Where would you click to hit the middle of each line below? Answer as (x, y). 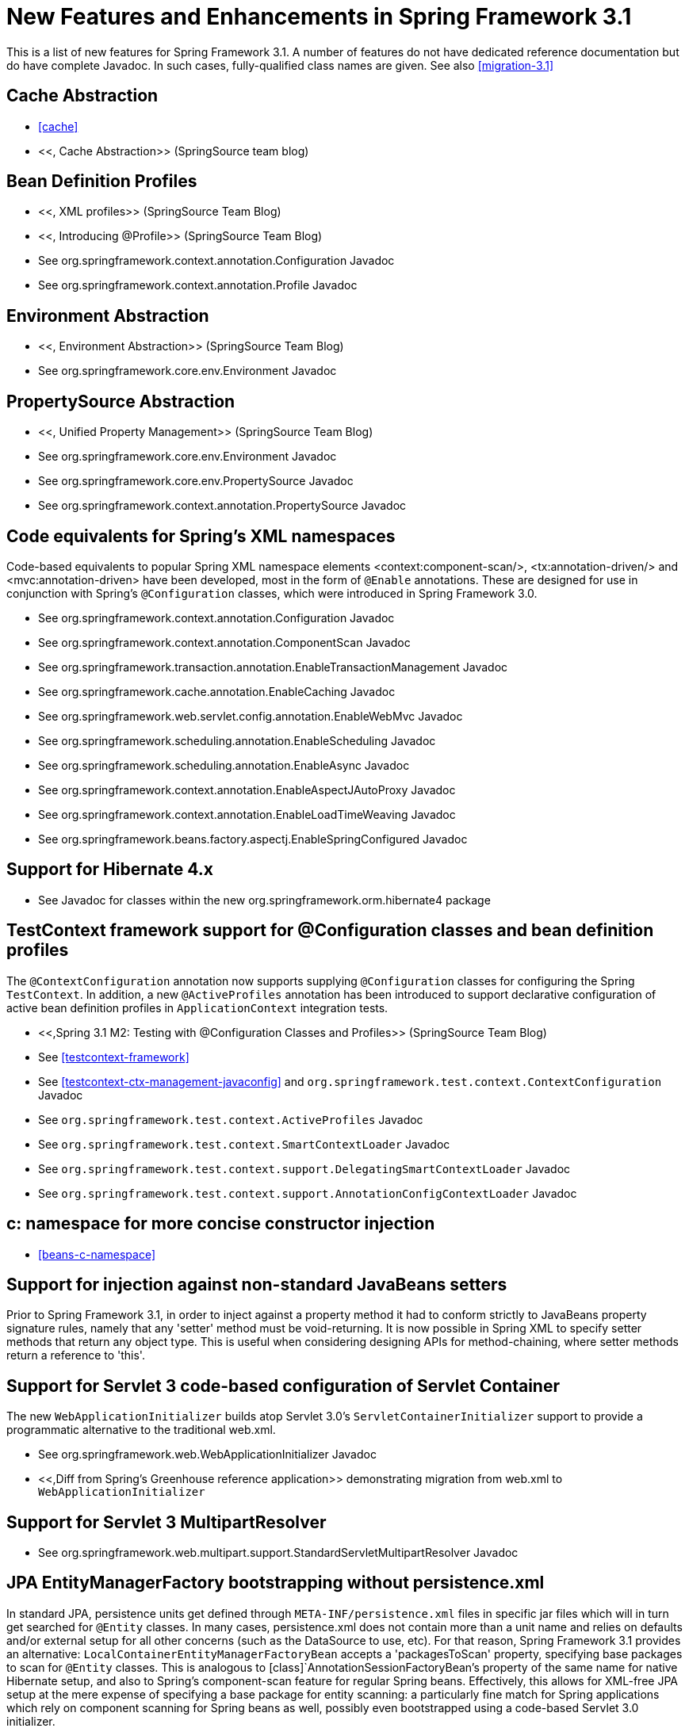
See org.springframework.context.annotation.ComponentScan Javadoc (224, 642)
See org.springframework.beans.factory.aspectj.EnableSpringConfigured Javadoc (253, 839)
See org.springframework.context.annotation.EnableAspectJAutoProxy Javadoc (247, 789)
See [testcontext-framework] (114, 1057)
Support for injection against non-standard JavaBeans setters (257, 1284)
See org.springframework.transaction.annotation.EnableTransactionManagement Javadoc (273, 667)
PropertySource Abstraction (121, 401)
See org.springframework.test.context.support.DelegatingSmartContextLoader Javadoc (304, 1168)
